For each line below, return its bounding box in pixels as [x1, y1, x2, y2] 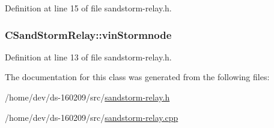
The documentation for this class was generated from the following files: [5, 71, 270, 83]
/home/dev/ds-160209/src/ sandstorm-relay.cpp [5, 111, 178, 123]
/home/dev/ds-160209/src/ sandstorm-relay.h [5, 91, 170, 103]
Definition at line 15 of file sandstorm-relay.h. [5, 2, 172, 14]
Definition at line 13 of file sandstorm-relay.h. [5, 50, 172, 63]
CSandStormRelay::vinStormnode [5, 27, 172, 42]
